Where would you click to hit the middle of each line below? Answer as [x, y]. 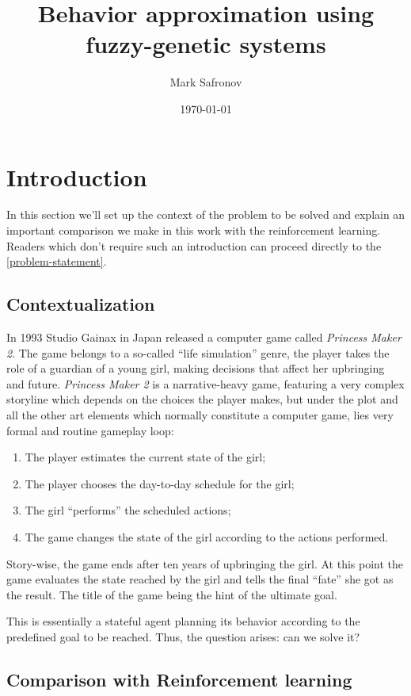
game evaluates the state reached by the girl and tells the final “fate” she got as [200, 579]
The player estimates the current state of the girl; [145, 457]
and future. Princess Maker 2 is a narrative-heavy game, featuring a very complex [205, 383]
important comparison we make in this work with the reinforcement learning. [194, 230]
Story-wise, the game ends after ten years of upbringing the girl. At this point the [205, 563]
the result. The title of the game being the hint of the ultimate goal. [172, 594]
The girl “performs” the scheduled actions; [128, 510]
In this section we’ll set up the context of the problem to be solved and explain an [206, 214]
